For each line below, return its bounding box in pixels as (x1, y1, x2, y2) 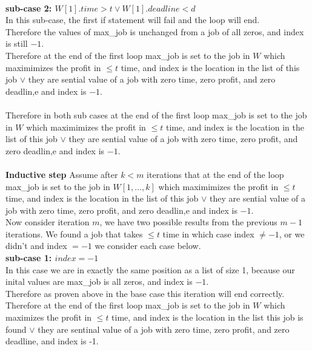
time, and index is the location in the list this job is (111, 311, 304, 324)
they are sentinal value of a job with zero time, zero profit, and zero (38, 322, 290, 335)
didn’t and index (5, 239, 67, 252)
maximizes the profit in (5, 311, 92, 324)
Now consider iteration (5, 216, 90, 228)
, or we (279, 227, 305, 240)
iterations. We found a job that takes (5, 227, 143, 240)
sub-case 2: (5, 1, 52, 14)
